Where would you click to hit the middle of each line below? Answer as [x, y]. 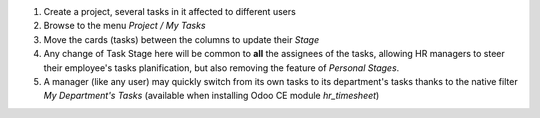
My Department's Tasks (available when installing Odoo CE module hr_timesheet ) [211, 96]
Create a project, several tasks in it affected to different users [170, 11]
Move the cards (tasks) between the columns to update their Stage [181, 39]
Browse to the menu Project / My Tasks [124, 26]
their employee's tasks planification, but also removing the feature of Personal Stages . [221, 67]
